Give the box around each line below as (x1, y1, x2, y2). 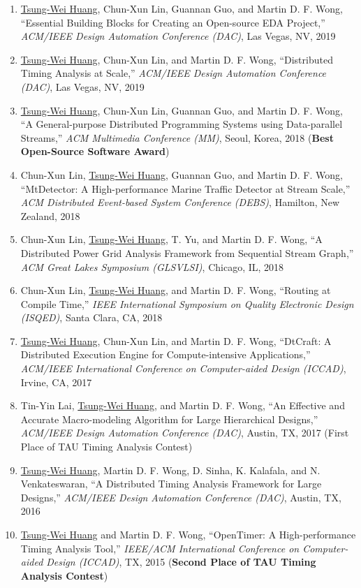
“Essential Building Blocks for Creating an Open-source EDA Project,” (20, 15, 325, 29)
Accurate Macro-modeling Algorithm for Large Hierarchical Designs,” (20, 411, 318, 426)
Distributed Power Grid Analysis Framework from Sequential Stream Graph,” (20, 245, 354, 260)
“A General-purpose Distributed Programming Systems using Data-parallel (20, 117, 343, 131)
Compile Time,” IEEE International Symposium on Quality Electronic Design (20, 296, 354, 311)
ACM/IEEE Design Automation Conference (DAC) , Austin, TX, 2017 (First (20, 425, 349, 440)
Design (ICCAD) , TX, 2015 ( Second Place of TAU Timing (46, 554, 316, 569)
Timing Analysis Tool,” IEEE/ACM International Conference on (20, 541, 300, 555)
